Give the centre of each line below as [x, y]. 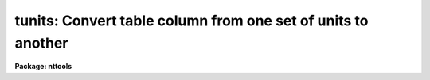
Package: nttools [43, 67]
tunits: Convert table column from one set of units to [192, 21]
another [41, 43]
